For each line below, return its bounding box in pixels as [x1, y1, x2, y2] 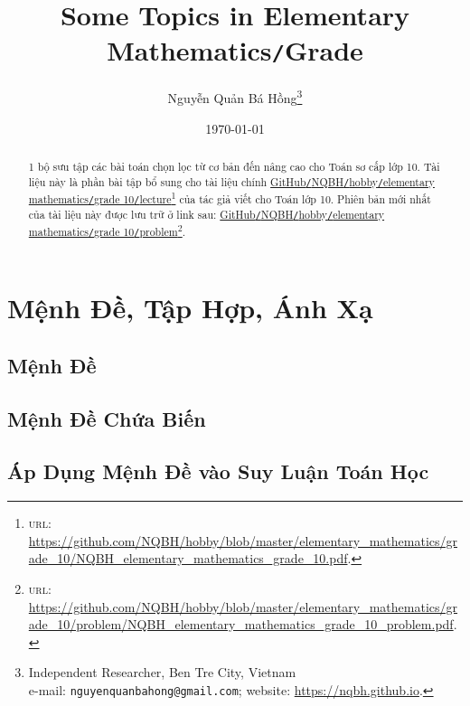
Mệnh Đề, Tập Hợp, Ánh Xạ [7, 289, 373, 326]
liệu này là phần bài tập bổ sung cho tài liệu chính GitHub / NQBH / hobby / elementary [28, 174, 435, 189]
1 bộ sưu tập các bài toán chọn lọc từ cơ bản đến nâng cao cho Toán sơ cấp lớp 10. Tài [28, 159, 440, 174]
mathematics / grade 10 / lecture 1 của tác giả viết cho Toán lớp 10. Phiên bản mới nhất [28, 188, 431, 206]
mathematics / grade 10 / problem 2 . [28, 221, 186, 240]
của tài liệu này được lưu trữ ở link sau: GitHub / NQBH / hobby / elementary [28, 206, 385, 221]
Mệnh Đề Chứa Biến [7, 404, 206, 432]
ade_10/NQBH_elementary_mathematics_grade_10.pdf [28, 549, 348, 568]
